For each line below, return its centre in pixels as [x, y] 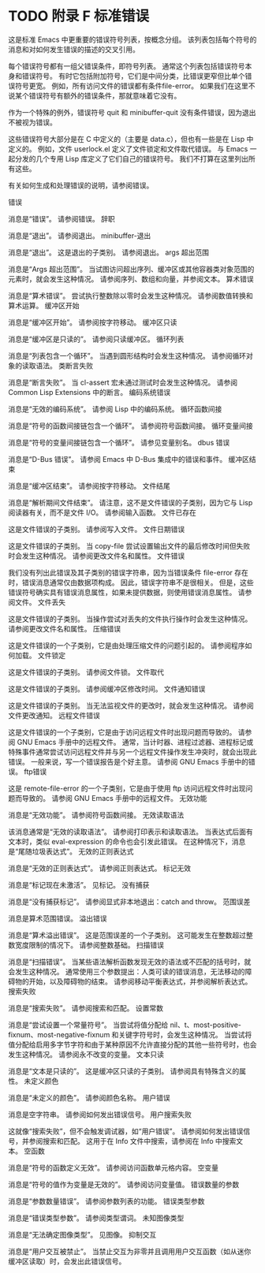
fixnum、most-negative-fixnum [59, 1034]
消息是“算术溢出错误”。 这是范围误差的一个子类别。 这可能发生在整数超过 [127, 935]
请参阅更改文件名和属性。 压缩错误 [64, 628]
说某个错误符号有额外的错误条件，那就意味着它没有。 [95, 95]
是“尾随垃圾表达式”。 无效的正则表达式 [71, 851]
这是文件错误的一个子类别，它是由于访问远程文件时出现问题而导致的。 [122, 732]
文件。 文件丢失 [40, 602]
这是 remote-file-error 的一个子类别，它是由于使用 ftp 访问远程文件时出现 [127, 788]
